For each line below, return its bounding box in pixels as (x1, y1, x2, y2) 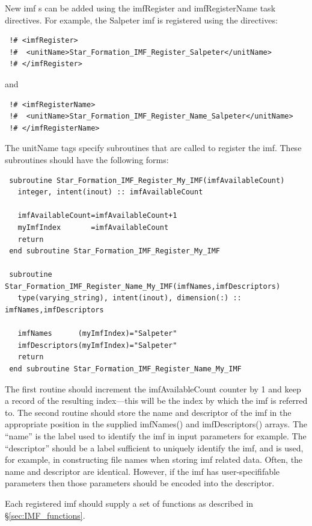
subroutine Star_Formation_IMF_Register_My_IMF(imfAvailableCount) (9, 176, 285, 185)
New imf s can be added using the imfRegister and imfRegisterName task (5, 2, 276, 14)
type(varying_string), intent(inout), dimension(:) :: (17, 294, 242, 303)
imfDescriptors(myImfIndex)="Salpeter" (17, 341, 177, 350)
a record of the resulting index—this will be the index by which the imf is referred (5, 394, 308, 407)
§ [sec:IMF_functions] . (5, 509, 85, 521)
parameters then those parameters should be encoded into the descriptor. (5, 477, 275, 489)
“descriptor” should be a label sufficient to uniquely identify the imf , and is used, (5, 441, 304, 454)
